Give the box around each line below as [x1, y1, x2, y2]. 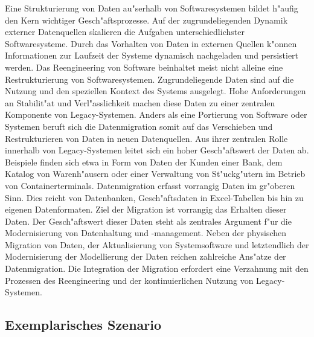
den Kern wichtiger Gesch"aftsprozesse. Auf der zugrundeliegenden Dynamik [5, 13, 288, 26]
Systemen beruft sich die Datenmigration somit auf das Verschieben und [5, 120, 273, 132]
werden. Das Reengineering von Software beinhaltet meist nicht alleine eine [5, 60, 283, 73]
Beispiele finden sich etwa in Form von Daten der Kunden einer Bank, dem [5, 155, 283, 168]
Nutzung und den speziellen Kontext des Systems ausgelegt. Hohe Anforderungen [5, 85, 306, 97]
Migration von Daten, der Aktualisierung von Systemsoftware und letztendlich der [5, 238, 309, 251]
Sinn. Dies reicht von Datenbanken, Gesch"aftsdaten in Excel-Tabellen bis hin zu [5, 191, 304, 204]
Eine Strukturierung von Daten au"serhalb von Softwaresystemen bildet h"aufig [5, 2, 298, 14]
